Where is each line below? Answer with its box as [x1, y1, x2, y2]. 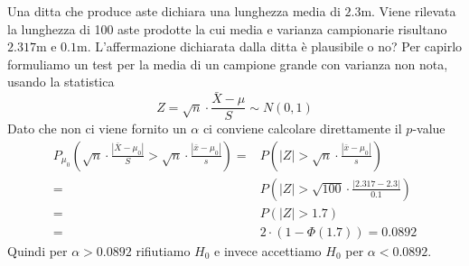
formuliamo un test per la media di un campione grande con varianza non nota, [7, 54, 448, 73]
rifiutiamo [136, 241, 191, 260]
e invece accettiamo [214, 241, 322, 260]
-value [412, 119, 446, 138]
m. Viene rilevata [361, 2, 456, 20]
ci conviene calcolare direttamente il [202, 119, 402, 138]
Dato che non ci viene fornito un [7, 119, 187, 138]
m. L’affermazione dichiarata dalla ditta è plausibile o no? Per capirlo [77, 37, 463, 56]
